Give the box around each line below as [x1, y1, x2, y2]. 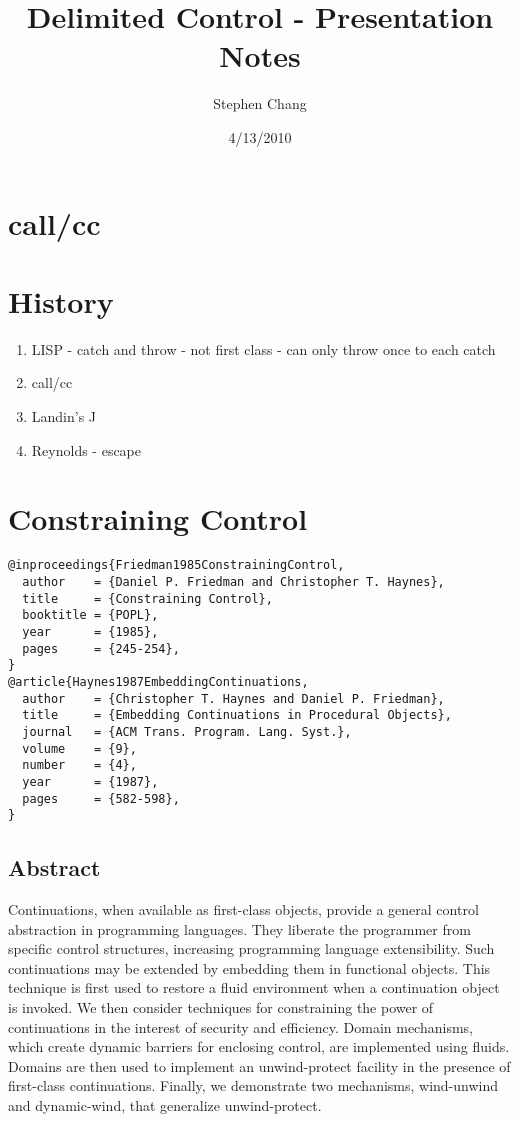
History [8, 280, 114, 321]
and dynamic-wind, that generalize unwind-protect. [8, 1094, 322, 1115]
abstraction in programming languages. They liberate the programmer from [8, 918, 471, 939]
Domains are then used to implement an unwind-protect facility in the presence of [8, 1055, 511, 1076]
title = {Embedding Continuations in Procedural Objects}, [22, 708, 452, 723]
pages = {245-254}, [22, 641, 180, 656]
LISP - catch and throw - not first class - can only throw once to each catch [31, 338, 496, 359]
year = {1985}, [22, 624, 159, 639]
